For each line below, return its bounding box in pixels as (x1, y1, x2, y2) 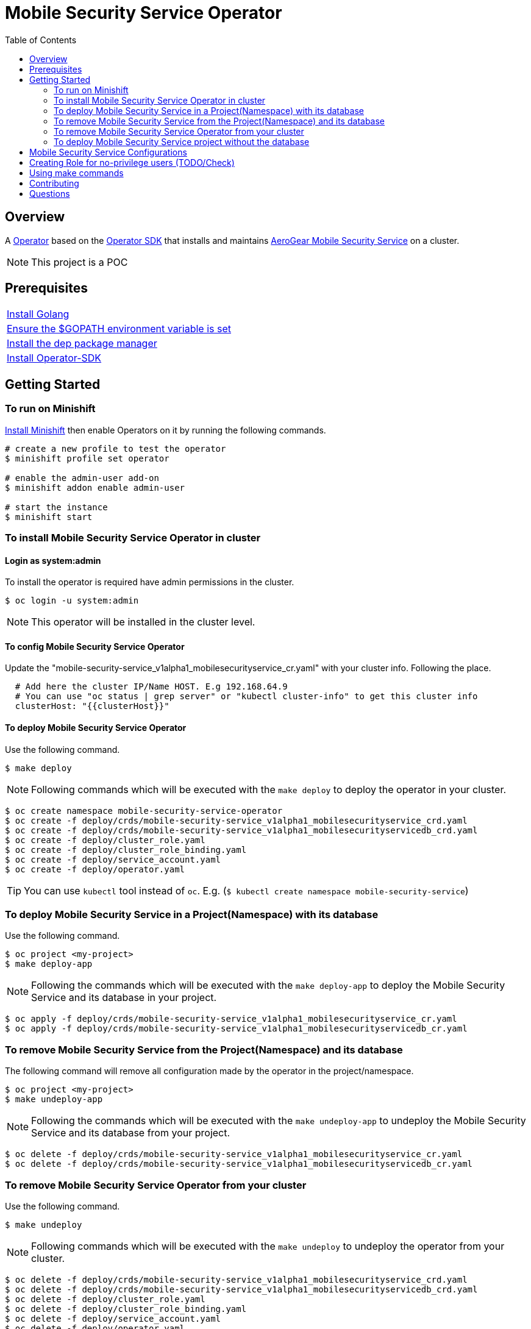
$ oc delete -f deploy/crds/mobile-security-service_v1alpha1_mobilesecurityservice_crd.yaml (5, 1274, 468, 1284)
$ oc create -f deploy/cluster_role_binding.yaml (5, 844, 247, 855)
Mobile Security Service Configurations (29, 146, 187, 157)
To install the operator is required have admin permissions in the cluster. (5, 577, 294, 588)
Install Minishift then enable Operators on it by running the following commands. (5, 424, 326, 435)
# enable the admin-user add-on (5, 472, 159, 483)
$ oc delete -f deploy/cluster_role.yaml (5, 1294, 205, 1304)
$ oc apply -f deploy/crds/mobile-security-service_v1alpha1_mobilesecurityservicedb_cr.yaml (5, 1024, 468, 1034)
